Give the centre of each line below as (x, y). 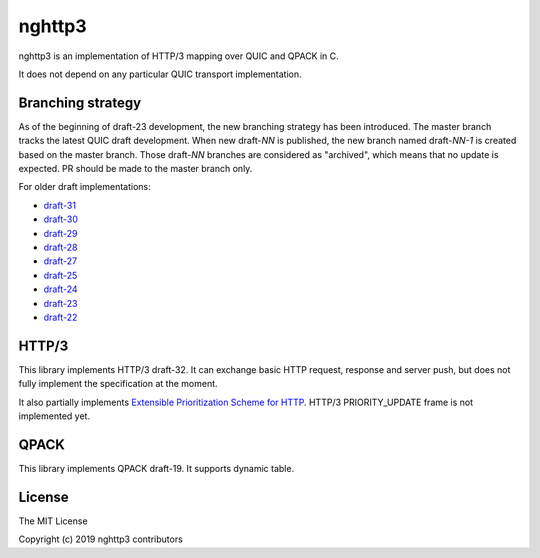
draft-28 (60, 247)
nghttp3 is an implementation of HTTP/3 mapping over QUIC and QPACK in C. (178, 56)
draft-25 (60, 275)
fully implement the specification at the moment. (118, 384)
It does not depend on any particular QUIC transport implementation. (160, 74)
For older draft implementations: (85, 187)
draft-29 (60, 233)
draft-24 (61, 289)
